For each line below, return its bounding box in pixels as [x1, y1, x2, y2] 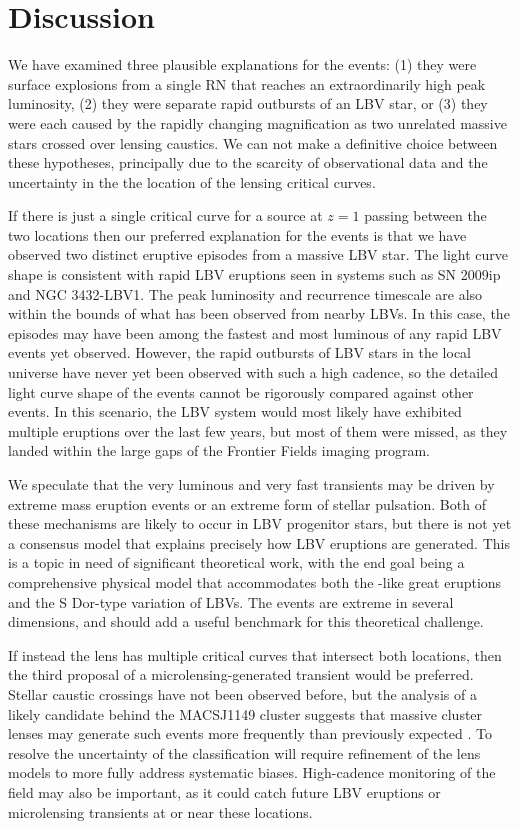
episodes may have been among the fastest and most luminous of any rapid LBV [8, 322, 502, 343]
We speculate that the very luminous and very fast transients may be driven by [8, 474, 495, 494]
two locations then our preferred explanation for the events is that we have [8, 224, 467, 245]
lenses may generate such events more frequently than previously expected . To [8, 723, 492, 744]
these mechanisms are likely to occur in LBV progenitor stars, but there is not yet [8, 513, 512, 534]
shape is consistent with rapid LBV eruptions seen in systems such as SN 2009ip [8, 264, 501, 285]
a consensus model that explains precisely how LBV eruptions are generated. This [8, 532, 510, 553]
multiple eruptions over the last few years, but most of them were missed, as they [8, 420, 508, 441]
